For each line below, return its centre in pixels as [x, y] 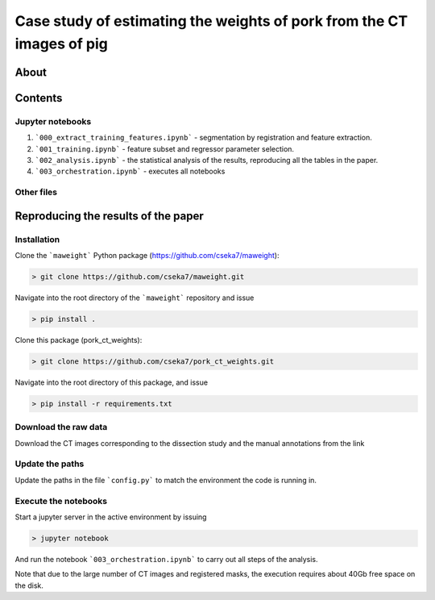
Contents [39, 98]
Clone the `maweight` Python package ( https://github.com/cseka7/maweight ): [147, 256]
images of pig [61, 44]
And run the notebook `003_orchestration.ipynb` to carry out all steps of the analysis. [166, 559]
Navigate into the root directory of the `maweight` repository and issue [135, 298]
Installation [37, 240]
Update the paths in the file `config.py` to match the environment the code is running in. [166, 480]
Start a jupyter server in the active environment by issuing [111, 517]
